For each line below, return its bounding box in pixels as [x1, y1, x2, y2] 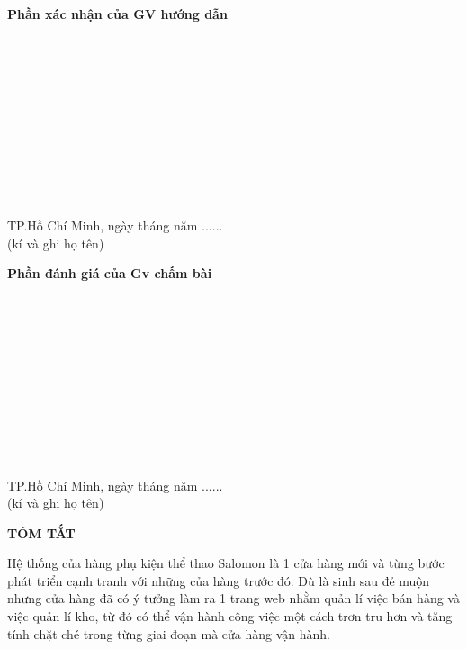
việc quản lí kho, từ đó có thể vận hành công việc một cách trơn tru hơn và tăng [7, 607, 453, 626]
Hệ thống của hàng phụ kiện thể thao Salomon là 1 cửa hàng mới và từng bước [7, 554, 445, 572]
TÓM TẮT [7, 523, 76, 542]
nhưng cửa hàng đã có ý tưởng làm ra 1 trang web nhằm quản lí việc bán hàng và [7, 589, 460, 608]
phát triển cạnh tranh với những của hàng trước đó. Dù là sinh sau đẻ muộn [7, 571, 430, 590]
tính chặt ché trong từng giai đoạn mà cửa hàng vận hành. [7, 624, 331, 643]
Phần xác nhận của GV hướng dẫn [7, 5, 228, 23]
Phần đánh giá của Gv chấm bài [7, 264, 212, 283]
